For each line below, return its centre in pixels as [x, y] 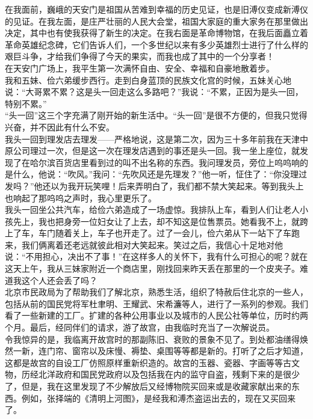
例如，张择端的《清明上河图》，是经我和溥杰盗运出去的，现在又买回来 [158, 398]
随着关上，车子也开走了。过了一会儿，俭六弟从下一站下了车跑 [177, 233]
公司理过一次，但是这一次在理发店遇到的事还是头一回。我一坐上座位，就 [156, 151]
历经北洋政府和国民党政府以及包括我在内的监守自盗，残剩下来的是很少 [160, 374]
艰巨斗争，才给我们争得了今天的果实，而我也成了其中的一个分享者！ [140, 56]
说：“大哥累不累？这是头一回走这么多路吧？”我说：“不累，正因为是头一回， [154, 92]
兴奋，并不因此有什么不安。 [60, 127]
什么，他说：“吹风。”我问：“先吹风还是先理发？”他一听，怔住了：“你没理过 [160, 174]
